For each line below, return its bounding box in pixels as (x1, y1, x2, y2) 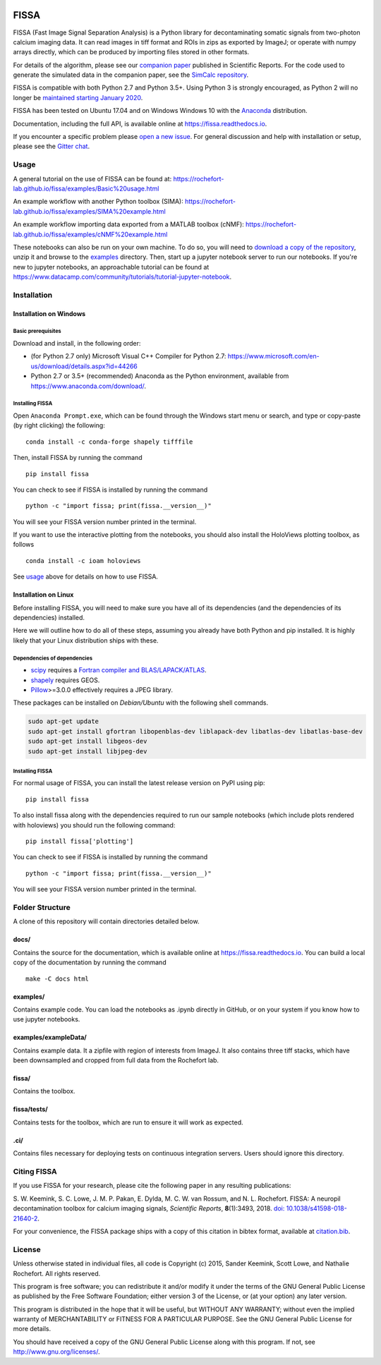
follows (13, 540, 35, 549)
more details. (13, 1325, 52, 1333)
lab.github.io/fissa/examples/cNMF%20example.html (13, 230, 168, 238)
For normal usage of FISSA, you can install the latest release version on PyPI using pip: (13, 779, 265, 787)
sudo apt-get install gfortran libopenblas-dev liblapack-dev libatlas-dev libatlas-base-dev (28, 727, 363, 735)
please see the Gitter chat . (13, 142, 90, 151)
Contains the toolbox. (13, 1087, 75, 1096)
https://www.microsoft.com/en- (227, 352, 320, 360)
